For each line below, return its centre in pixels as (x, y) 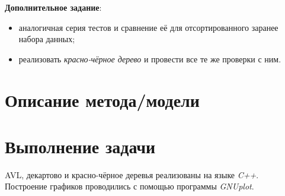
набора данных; (47, 39)
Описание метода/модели (102, 99)
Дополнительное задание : (53, 7)
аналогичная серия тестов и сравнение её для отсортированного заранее (148, 27)
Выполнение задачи (80, 146)
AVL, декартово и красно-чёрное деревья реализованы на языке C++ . (132, 174)
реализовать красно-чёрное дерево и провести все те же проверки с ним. (150, 59)
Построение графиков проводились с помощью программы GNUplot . (129, 186)
